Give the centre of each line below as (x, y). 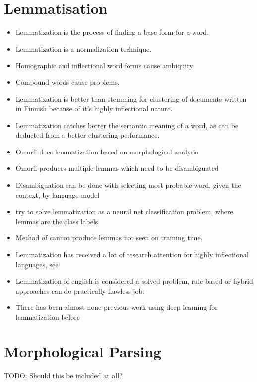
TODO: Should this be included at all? (63, 375)
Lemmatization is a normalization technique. (84, 48)
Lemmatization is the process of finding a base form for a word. (112, 32)
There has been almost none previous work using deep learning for (117, 307)
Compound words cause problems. (67, 82)
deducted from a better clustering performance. (88, 135)
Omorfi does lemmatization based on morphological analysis (107, 151)
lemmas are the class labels (57, 221)
